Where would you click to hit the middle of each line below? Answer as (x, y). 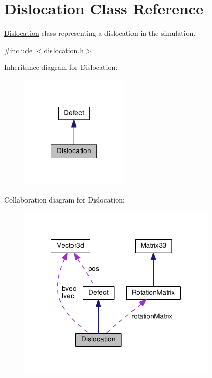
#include (18, 50)
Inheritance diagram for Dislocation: (61, 67)
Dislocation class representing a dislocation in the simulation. (100, 33)
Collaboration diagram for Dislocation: (64, 199)
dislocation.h (64, 50)
